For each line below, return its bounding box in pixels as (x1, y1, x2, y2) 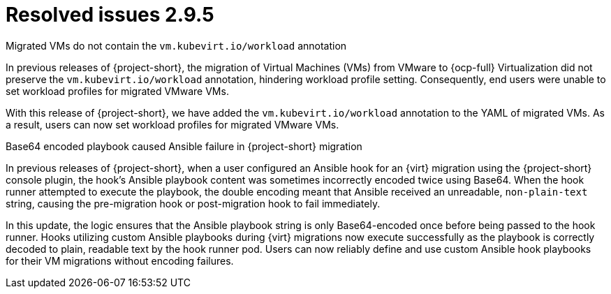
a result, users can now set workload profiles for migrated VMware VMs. (6, 118, 339, 131)
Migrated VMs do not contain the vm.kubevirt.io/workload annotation (6, 39, 347, 52)
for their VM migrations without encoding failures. (6, 254, 234, 267)
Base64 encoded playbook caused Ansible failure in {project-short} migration (6, 140, 362, 152)
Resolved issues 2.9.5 (6, 3, 214, 27)
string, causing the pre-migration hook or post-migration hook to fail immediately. (6, 197, 381, 210)
